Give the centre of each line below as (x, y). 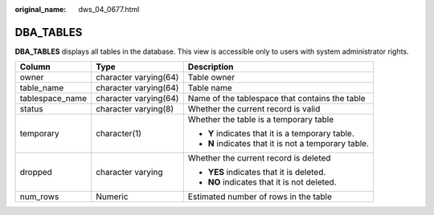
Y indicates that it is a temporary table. (281, 134)
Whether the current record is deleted (259, 158)
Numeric (112, 197)
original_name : (41, 9)
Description (211, 67)
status (31, 109)
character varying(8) (135, 109)
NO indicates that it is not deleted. (272, 182)
